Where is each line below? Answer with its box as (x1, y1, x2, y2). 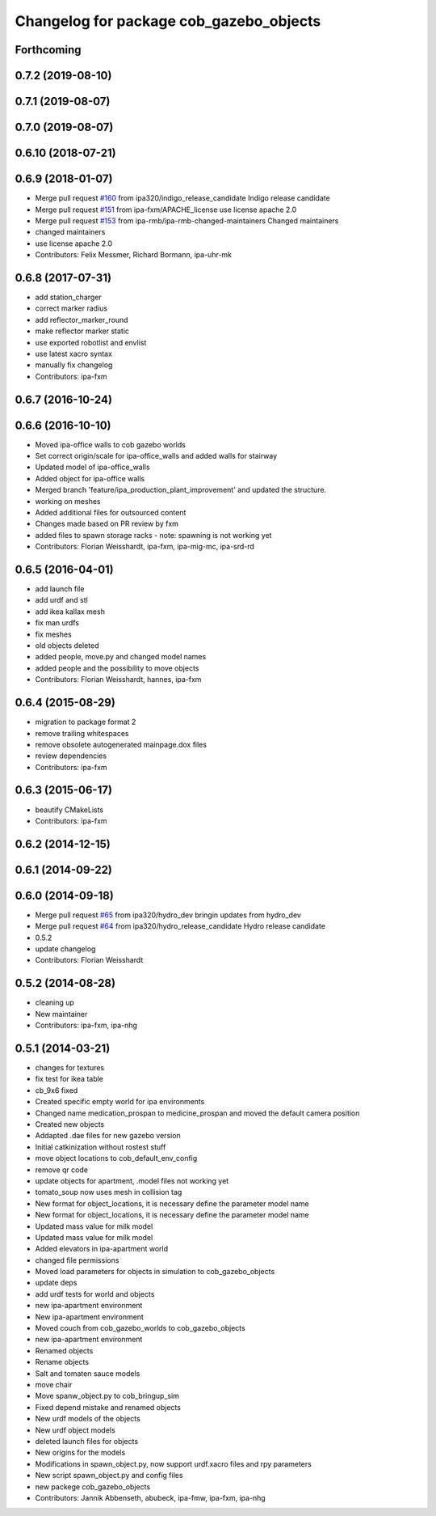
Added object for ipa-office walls (35, 473, 145, 483)
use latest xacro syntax (35, 349, 113, 358)
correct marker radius (35, 303, 108, 313)
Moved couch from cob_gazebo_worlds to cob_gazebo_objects (35, 1323, 245, 1333)
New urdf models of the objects (35, 1414, 140, 1424)
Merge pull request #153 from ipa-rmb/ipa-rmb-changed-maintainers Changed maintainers (35, 215, 339, 226)
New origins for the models (35, 1448, 126, 1458)
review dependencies (35, 751, 107, 760)
